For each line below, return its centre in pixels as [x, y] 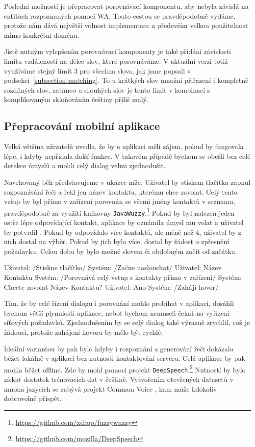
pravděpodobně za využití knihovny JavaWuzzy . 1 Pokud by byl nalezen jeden [119, 212]
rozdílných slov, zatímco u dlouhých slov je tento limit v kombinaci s [107, 89]
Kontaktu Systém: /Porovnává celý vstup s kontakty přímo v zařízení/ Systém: [123, 277]
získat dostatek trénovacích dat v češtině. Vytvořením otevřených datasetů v [119, 379]
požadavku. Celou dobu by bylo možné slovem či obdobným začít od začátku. [121, 251]
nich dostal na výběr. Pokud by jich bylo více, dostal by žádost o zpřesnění [117, 241]
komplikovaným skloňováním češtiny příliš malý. [76, 99]
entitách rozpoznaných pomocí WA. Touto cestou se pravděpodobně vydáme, [120, 15]
